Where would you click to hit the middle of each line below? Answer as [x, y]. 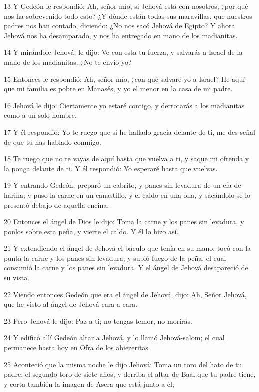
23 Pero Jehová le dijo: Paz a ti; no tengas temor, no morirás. [98, 320]
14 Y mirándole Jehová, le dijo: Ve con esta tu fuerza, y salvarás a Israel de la [123, 52]
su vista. [17, 277]
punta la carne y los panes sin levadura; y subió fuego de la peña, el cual [115, 257]
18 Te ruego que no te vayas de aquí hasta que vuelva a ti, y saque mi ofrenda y [127, 159]
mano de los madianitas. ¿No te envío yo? [68, 62]
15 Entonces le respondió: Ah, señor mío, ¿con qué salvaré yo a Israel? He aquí [125, 79]
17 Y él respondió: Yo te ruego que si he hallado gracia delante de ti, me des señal [129, 132]
